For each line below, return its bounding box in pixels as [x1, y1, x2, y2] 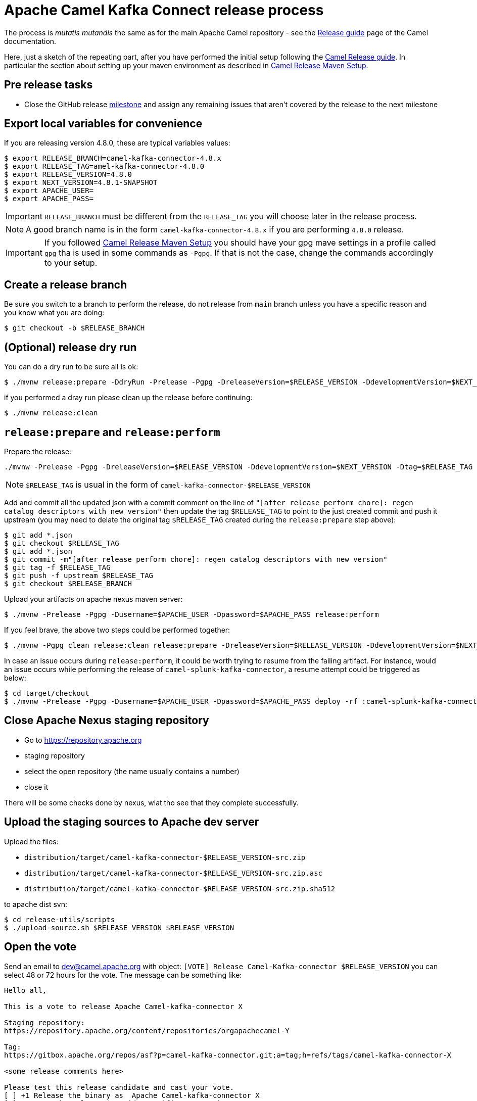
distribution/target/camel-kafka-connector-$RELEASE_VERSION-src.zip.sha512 [24, 884, 336, 893]
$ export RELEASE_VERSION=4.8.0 [4, 170, 132, 179]
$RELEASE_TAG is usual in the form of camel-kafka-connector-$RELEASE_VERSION [26, 479, 311, 490]
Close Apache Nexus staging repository [4, 714, 209, 727]
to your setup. [44, 258, 98, 268]
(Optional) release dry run [4, 341, 137, 354]
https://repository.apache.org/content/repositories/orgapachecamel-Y [4, 1026, 290, 1035]
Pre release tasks [4, 78, 93, 91]
